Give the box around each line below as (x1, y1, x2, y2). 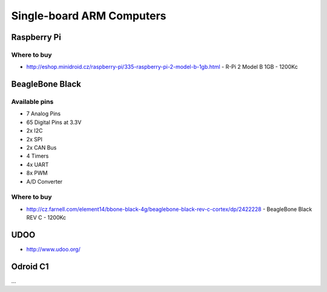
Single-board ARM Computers (11, 9, 167, 22)
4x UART (26, 161, 49, 168)
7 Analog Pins (26, 110, 61, 117)
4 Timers (26, 152, 49, 160)
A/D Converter (26, 178, 63, 185)
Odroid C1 (11, 261, 49, 271)
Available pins (11, 97, 54, 106)
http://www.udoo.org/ (26, 245, 81, 253)
